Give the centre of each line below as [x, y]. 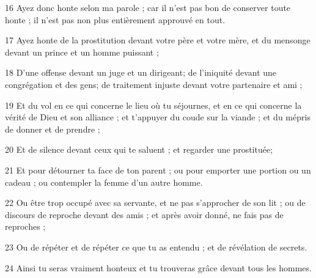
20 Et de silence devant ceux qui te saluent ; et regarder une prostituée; [139, 149]
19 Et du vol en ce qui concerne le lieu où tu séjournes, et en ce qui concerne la [153, 105]
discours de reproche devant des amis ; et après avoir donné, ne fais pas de [144, 214]
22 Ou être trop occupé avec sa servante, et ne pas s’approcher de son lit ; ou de [155, 203]
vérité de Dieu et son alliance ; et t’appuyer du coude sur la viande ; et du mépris [158, 117]
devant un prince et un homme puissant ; [82, 52]
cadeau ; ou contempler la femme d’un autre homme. [104, 182]
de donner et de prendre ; [53, 129]
